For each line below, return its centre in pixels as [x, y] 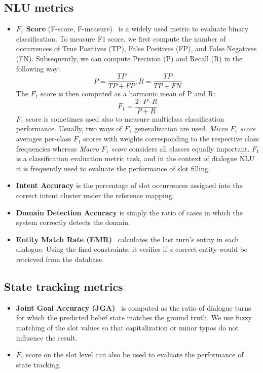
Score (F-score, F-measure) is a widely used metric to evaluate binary [137, 29]
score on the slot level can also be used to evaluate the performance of [135, 355]
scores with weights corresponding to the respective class [171, 139]
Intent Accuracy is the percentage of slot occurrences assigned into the [129, 185]
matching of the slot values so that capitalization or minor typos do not [127, 327]
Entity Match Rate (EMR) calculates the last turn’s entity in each [127, 239]
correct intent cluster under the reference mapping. [95, 195]
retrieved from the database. [60, 259]
